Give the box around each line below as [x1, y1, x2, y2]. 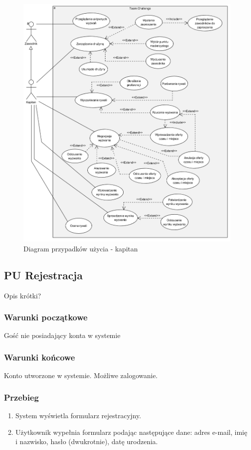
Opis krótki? [4, 290, 41, 300]
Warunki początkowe [4, 311, 88, 323]
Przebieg [4, 391, 39, 403]
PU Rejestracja [4, 267, 83, 282]
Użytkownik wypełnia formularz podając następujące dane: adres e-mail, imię [15, 427, 248, 437]
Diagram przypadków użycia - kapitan [23, 243, 138, 253]
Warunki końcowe [4, 351, 75, 363]
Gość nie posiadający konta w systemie [4, 330, 121, 340]
